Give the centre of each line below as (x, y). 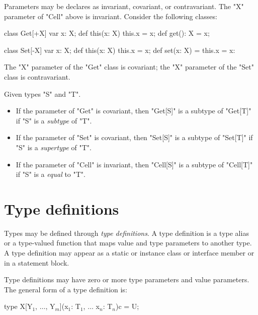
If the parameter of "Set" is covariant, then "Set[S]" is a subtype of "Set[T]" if (134, 137)
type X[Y (18, 306)
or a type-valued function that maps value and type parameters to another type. (128, 243)
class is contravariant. (37, 76)
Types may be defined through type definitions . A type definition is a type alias (126, 233)
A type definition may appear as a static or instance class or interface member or (129, 253)
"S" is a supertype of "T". (54, 147)
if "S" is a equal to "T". (51, 174)
